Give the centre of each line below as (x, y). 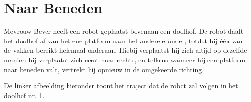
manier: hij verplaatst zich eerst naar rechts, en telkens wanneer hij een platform (125, 59)
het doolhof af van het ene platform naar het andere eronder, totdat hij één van (123, 40)
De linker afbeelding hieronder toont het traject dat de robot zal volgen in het (121, 86)
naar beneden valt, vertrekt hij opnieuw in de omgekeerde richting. (104, 69)
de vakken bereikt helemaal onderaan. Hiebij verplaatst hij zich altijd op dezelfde (125, 50)
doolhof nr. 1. (24, 95)
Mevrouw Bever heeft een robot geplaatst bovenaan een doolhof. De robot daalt (124, 31)
